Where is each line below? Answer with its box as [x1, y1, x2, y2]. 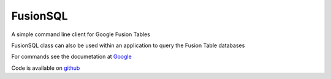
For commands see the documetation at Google [11, 53, 132, 61]
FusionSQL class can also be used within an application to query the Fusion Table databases [11, 42, 245, 49]
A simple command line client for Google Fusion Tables [11, 31, 150, 38]
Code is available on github [11, 64, 80, 72]
